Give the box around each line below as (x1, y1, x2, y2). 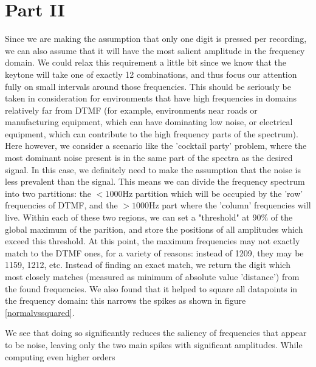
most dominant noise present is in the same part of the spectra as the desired (5, 151, 293, 164)
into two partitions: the (5, 187, 92, 199)
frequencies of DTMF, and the (5, 199, 118, 211)
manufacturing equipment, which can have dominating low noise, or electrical (5, 115, 293, 128)
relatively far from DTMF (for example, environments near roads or (5, 103, 258, 116)
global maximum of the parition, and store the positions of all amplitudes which (5, 222, 303, 235)
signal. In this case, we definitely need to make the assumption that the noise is (5, 163, 301, 176)
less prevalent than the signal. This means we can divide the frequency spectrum (5, 175, 305, 188)
